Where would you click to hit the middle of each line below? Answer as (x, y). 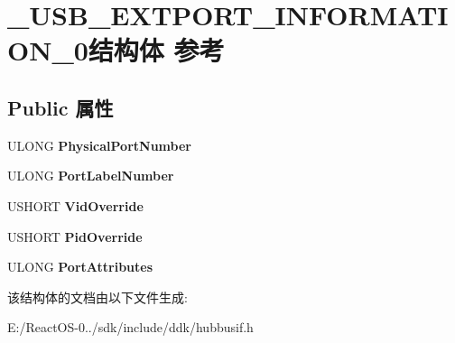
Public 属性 (60, 107)
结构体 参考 (156, 50)
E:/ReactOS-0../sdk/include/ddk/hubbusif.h (130, 327)
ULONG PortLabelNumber (91, 176)
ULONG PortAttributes (80, 267)
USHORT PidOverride (75, 236)
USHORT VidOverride (75, 205)
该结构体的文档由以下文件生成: (97, 297)
